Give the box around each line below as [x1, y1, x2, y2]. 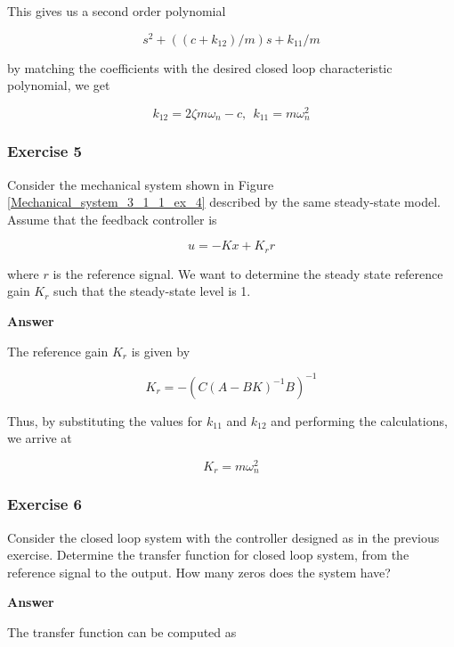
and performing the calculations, [271, 411, 448, 430]
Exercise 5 [7, 140, 82, 162]
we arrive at [7, 429, 72, 447]
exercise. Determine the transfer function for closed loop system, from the [7, 545, 409, 564]
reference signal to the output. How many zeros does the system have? [7, 562, 391, 581]
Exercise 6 [7, 493, 82, 515]
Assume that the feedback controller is [7, 209, 217, 228]
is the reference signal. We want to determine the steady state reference [53, 264, 443, 283]
